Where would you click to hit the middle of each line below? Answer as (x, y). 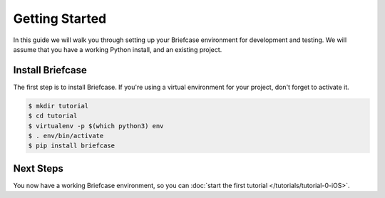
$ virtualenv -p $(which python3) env (96, 126)
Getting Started (60, 19)
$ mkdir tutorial (58, 106)
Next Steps (38, 168)
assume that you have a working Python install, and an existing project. (118, 49)
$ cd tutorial (53, 116)
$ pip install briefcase (72, 146)
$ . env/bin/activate (66, 136)
